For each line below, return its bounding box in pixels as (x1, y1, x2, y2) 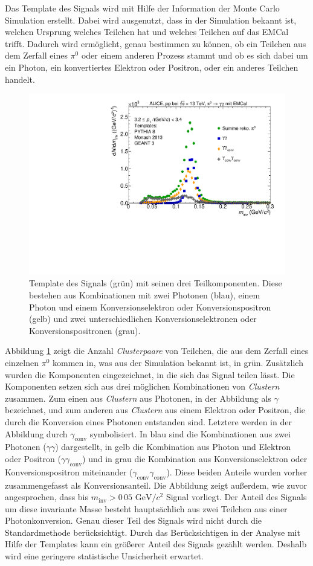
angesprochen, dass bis (5, 490, 89, 503)
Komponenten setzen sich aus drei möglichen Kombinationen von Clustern (5, 380, 280, 393)
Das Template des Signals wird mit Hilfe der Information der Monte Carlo (5, 2, 280, 14)
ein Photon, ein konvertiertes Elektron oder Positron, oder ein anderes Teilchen (5, 60, 298, 73)
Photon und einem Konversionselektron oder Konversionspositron (29, 300, 271, 313)
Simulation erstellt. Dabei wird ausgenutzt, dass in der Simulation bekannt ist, (5, 13, 297, 26)
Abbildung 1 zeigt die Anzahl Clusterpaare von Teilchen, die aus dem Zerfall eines (5, 344, 309, 357)
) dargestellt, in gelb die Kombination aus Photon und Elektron (55, 440, 291, 453)
